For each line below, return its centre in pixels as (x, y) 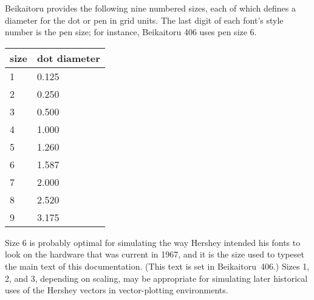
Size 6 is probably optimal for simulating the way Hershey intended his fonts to (153, 242)
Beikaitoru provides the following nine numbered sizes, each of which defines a (150, 8)
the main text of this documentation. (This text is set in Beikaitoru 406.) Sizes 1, (157, 266)
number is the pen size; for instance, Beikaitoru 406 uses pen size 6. (131, 32)
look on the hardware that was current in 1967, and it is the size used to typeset (155, 254)
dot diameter (68, 58)
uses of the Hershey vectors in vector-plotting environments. (117, 290)
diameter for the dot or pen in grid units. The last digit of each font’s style (144, 20)
